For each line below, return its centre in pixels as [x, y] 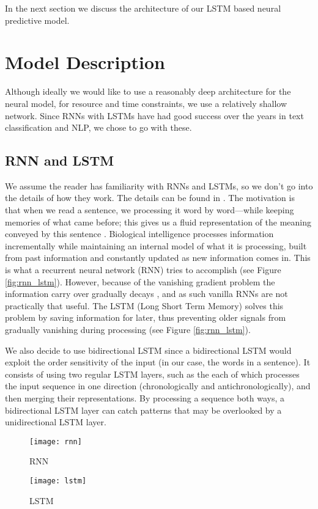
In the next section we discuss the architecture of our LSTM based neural [143, 8]
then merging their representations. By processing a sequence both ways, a [145, 397]
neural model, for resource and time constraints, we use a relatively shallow [146, 103]
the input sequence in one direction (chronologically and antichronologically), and [158, 386]
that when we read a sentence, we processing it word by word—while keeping [150, 210]
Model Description [85, 62]
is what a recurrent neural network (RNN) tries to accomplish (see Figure [143, 270]
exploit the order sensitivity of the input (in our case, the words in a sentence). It [158, 362]
